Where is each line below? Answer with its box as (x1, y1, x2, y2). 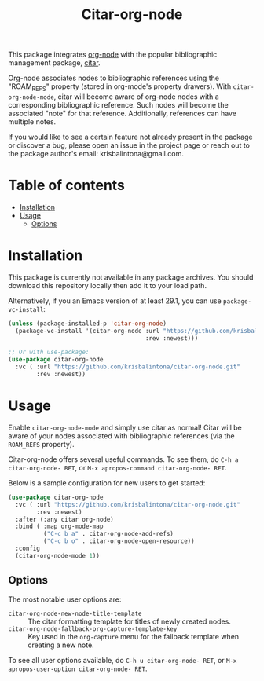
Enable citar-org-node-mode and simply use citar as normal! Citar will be (8, 423, 242, 432)
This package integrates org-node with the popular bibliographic (8, 49, 218, 60)
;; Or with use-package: (8, 348, 90, 357)
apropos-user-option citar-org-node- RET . (8, 664, 148, 673)
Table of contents (8, 177, 126, 194)
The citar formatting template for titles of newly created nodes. (27, 617, 232, 626)
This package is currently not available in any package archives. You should (8, 273, 254, 282)
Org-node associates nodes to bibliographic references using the (8, 73, 220, 83)
